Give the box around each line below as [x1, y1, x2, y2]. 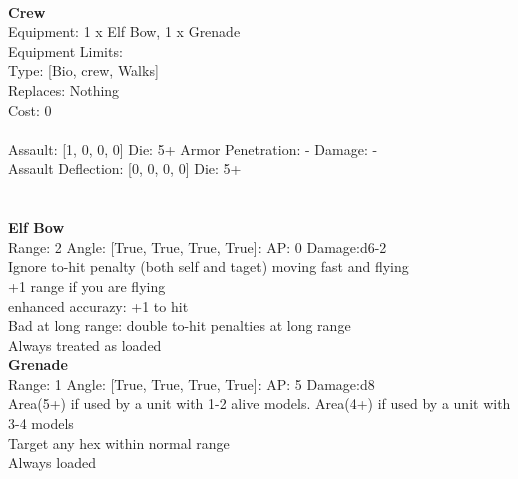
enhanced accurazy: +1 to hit [8, 295, 189, 316]
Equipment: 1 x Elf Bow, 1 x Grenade [8, 21, 241, 42]
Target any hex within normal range [8, 432, 230, 453]
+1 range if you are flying [8, 275, 166, 296]
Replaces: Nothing [8, 79, 120, 100]
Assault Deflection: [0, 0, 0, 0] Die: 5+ [8, 158, 242, 179]
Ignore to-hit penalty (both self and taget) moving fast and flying [8, 256, 409, 277]
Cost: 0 [8, 99, 52, 120]
